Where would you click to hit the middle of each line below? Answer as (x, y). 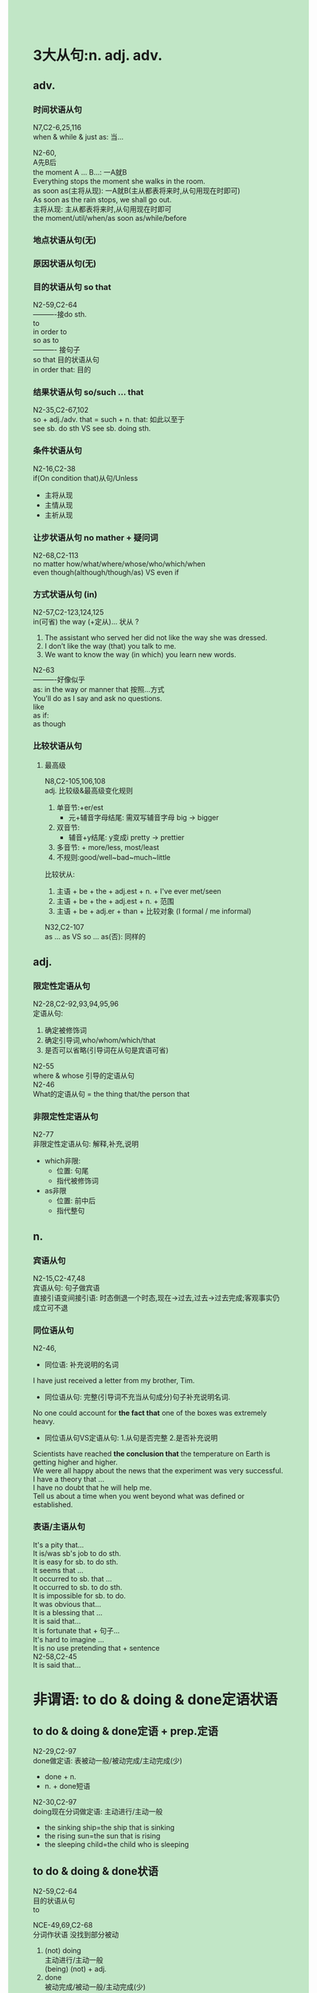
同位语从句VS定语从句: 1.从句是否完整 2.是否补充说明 (131, 1438)
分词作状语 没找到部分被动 (76, 1934)
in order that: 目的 (62, 370)
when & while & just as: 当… (78, 136)
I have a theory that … (69, 1480)
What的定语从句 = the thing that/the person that (112, 1094)
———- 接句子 (57, 350)
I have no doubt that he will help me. (92, 1488)
